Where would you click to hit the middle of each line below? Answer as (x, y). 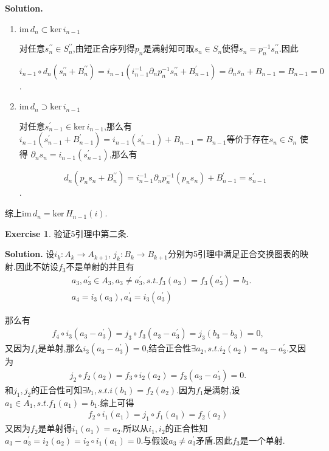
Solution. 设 (30, 254)
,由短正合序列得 (104, 48)
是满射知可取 (169, 48)
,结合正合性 (169, 348)
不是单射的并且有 (100, 267)
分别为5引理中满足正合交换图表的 (234, 254)
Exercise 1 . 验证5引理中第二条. (67, 233)
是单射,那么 (61, 348)
